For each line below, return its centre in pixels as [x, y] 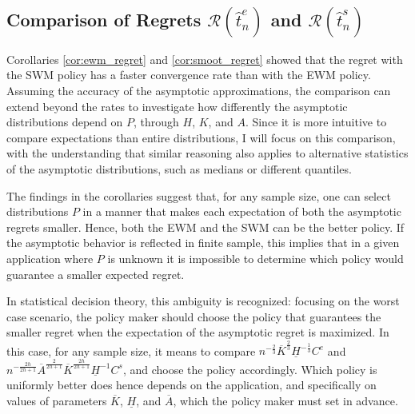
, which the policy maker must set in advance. [285, 400]
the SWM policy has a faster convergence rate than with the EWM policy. [189, 75]
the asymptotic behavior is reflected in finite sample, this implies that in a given [203, 243]
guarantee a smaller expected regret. [96, 274]
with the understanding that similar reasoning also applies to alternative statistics [207, 153]
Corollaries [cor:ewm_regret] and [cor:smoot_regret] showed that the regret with [205, 59]
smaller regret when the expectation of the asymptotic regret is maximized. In [198, 332]
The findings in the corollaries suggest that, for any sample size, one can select [199, 195]
